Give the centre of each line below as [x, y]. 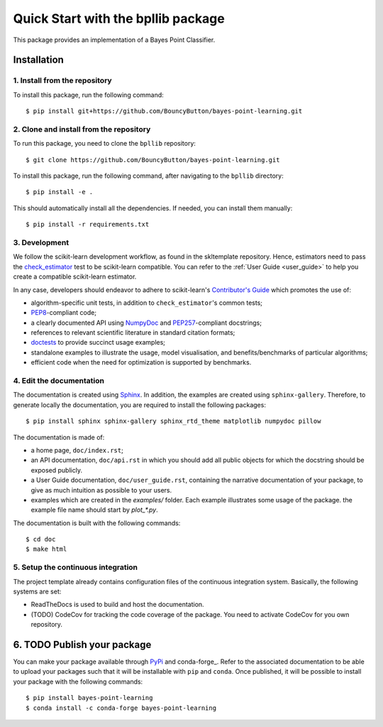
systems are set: [37, 591]
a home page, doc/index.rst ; [77, 450]
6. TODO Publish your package [82, 644]
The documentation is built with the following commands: [97, 523]
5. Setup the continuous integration [76, 567]
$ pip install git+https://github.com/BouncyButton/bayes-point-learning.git [164, 111]
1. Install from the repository [63, 80]
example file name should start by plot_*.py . [95, 510]
